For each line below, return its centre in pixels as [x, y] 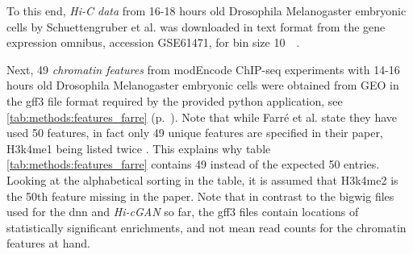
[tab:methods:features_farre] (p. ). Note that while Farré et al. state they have [202, 117]
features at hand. [48, 243]
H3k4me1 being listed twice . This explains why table [139, 148]
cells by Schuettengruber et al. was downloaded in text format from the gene [196, 26]
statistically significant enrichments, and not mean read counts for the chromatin [206, 227]
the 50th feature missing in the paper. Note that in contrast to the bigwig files [200, 196]
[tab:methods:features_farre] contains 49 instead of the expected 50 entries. [193, 164]
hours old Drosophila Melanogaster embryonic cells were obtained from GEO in [203, 85]
